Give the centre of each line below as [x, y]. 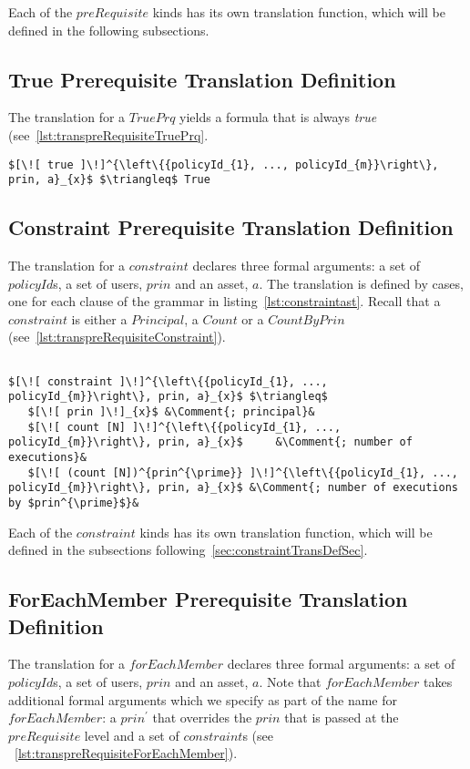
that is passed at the [342, 718]
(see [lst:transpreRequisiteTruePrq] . [108, 134]
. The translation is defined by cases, [361, 283]
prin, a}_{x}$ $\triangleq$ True [109, 180]
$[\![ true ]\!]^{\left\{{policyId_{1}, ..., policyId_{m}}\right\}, [224, 164]
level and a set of [132, 735]
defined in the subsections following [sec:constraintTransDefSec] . [188, 550]
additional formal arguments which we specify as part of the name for [203, 699]
